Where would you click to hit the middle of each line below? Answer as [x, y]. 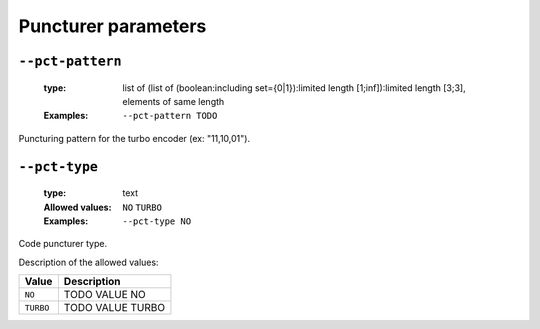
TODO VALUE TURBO [114, 308]
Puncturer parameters [112, 26]
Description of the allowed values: [88, 262]
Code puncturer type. [63, 244]
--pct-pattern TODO [170, 116]
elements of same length [173, 101]
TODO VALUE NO [105, 295]
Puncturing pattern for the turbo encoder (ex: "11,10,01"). [134, 138]
